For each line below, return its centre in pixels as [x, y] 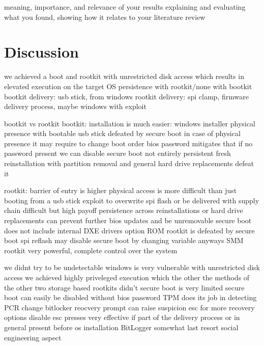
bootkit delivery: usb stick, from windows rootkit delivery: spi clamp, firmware [126, 96]
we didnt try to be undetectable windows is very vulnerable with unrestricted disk [132, 267]
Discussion [41, 52]
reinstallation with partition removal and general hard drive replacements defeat [129, 163]
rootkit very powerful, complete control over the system [91, 250]
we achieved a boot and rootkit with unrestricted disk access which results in [124, 76]
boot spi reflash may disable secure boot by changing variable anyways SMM [124, 240]
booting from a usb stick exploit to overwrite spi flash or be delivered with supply [132, 200]
